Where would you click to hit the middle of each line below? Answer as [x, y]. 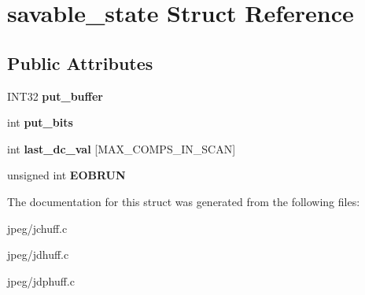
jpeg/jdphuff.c [41, 280]
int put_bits [40, 122]
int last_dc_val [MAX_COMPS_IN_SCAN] [122, 148]
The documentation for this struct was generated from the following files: [184, 201]
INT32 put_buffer [55, 96]
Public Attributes [80, 63]
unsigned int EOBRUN [66, 175]
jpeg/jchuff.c [37, 228]
